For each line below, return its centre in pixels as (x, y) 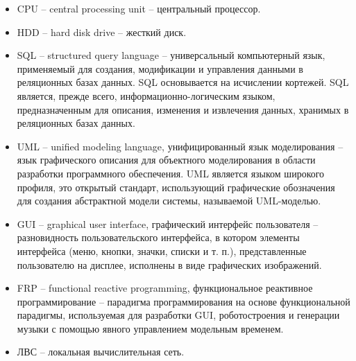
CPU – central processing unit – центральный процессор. (139, 8)
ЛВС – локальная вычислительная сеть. (101, 352)
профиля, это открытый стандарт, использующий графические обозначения (176, 187)
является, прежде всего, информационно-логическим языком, (146, 95)
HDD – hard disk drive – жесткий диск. (102, 32)
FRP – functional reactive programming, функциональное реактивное (165, 288)
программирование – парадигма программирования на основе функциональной (184, 301)
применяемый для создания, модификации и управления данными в (160, 68)
